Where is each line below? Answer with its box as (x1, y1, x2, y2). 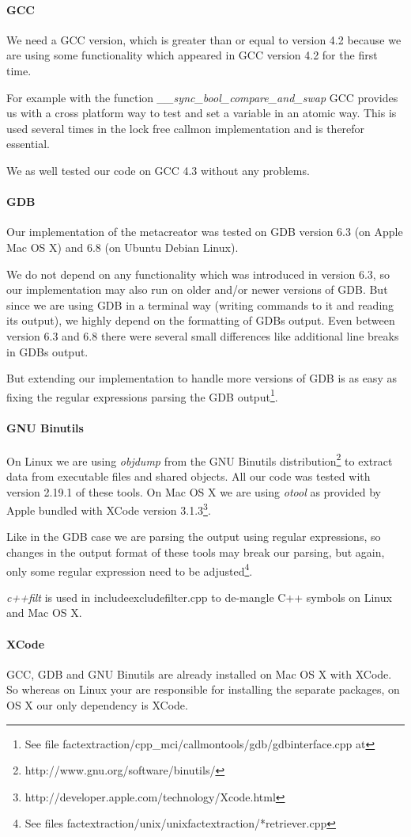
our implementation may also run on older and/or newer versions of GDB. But (6, 281, 388, 298)
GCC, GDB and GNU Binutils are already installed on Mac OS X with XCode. (6, 665, 392, 682)
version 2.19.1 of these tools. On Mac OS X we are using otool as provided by (6, 483, 381, 500)
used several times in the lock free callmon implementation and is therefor (6, 120, 365, 136)
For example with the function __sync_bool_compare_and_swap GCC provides (6, 89, 398, 105)
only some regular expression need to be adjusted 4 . (6, 560, 253, 579)
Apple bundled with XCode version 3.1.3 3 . (6, 500, 211, 518)
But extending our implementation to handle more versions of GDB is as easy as (6, 370, 397, 386)
